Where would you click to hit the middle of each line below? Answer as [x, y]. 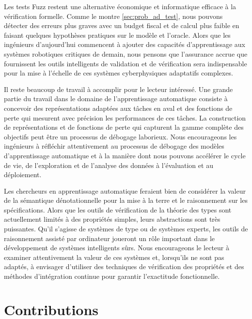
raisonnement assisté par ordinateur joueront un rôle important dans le [110, 238]
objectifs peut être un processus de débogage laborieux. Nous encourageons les [120, 136]
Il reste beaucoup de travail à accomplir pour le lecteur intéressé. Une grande [118, 89]
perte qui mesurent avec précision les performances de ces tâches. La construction [125, 117]
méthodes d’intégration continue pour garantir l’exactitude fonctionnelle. [112, 276]
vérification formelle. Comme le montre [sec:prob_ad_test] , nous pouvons [113, 16]
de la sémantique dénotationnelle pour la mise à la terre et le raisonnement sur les [126, 200]
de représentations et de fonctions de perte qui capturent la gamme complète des [124, 127]
